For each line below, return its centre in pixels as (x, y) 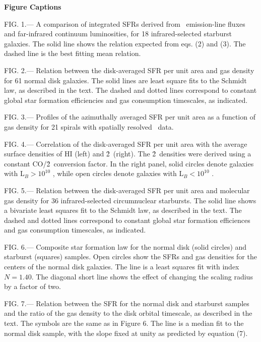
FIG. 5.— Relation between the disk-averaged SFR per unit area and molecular (127, 190)
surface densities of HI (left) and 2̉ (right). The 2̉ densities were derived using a (128, 154)
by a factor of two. (32, 286)
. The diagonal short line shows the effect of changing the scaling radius (142, 276)
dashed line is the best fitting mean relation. (73, 53)
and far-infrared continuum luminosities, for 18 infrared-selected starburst (118, 34)
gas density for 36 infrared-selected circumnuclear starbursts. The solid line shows (130, 200)
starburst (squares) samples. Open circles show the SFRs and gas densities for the (130, 256)
